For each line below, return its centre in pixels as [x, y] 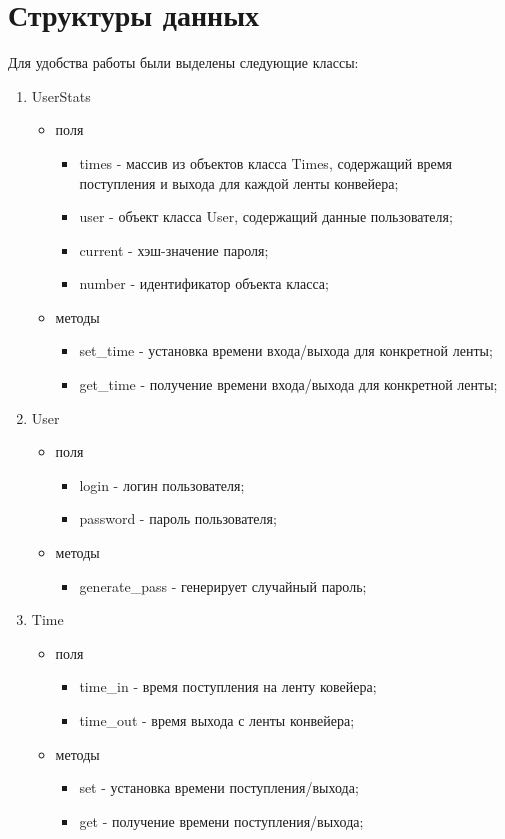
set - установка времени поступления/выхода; [219, 787]
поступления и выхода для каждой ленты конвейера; [239, 182]
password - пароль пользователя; [178, 518]
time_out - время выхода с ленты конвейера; [217, 720]
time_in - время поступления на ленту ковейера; [228, 686]
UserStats [61, 95]
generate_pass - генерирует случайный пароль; [223, 585]
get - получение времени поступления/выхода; [221, 820]
